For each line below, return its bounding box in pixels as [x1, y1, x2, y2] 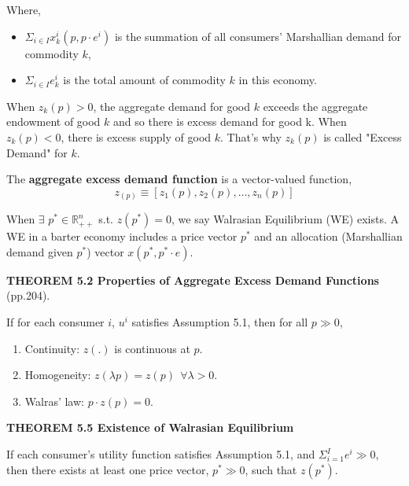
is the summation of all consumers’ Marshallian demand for [114, 28, 402, 44]
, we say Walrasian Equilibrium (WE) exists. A [171, 211, 399, 227]
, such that [245, 461, 297, 477]
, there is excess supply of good [61, 128, 212, 145]
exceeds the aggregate [263, 98, 368, 114]
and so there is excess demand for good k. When [113, 113, 347, 130]
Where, [6, 2, 41, 17]
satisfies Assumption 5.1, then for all [131, 314, 308, 330]
